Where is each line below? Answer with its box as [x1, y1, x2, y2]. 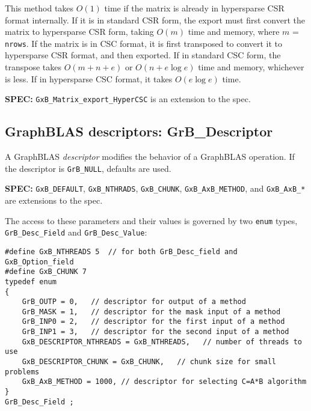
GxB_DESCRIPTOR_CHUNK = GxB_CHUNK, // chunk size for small [22, 358, 277, 367]
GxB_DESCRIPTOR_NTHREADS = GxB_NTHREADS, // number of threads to [22, 337, 302, 346]
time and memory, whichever [198, 61, 304, 73]
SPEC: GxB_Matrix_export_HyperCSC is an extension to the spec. [5, 93, 251, 105]
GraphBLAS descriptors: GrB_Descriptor [5, 122, 273, 141]
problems [5, 367, 40, 376]
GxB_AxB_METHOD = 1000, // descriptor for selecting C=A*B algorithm [22, 377, 307, 386]
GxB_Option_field [5, 257, 74, 266]
